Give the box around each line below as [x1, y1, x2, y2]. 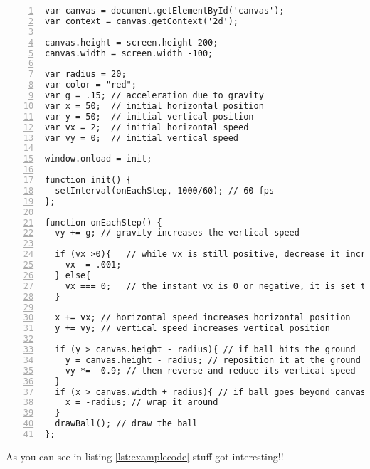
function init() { [45, 175, 132, 185]
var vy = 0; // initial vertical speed [45, 132, 239, 143]
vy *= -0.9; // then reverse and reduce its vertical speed [65, 365, 356, 376]
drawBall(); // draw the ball [55, 418, 198, 429]
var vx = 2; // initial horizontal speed [45, 122, 249, 132]
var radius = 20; [45, 69, 127, 80]
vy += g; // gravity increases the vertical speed [55, 228, 300, 238]
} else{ [55, 270, 91, 280]
